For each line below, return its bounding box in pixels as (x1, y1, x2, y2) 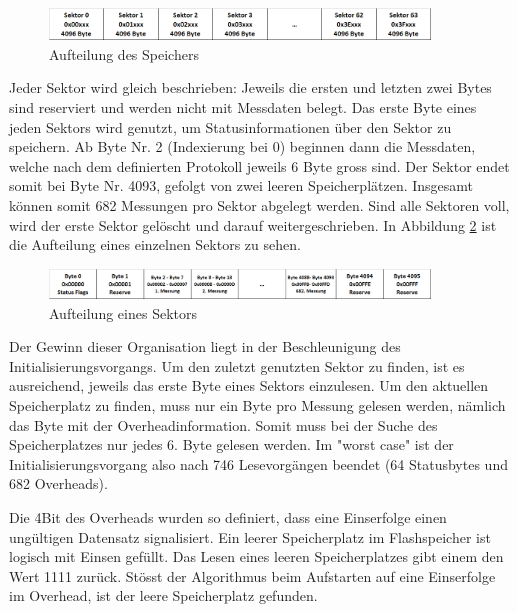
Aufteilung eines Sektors (49, 302, 197, 323)
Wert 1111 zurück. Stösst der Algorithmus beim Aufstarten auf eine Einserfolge (9, 565, 496, 586)
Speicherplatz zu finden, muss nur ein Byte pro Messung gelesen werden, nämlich (9, 394, 506, 415)
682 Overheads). (9, 473, 108, 494)
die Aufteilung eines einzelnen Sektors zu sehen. (9, 234, 301, 255)
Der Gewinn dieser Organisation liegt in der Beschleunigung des (9, 336, 401, 357)
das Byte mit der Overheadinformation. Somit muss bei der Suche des (9, 414, 438, 435)
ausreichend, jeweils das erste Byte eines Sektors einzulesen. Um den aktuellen (9, 375, 489, 396)
